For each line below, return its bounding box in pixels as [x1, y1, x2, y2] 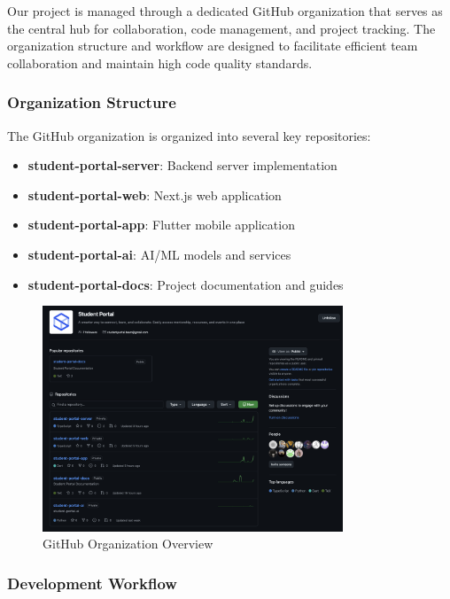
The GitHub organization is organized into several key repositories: [7, 126, 371, 144]
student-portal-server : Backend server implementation [27, 156, 337, 175]
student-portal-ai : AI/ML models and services [27, 245, 291, 263]
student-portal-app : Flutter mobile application [27, 215, 295, 234]
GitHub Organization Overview [43, 534, 213, 553]
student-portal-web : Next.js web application [27, 185, 282, 204]
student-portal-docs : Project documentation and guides [27, 275, 344, 293]
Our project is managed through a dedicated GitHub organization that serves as [7, 2, 443, 19]
